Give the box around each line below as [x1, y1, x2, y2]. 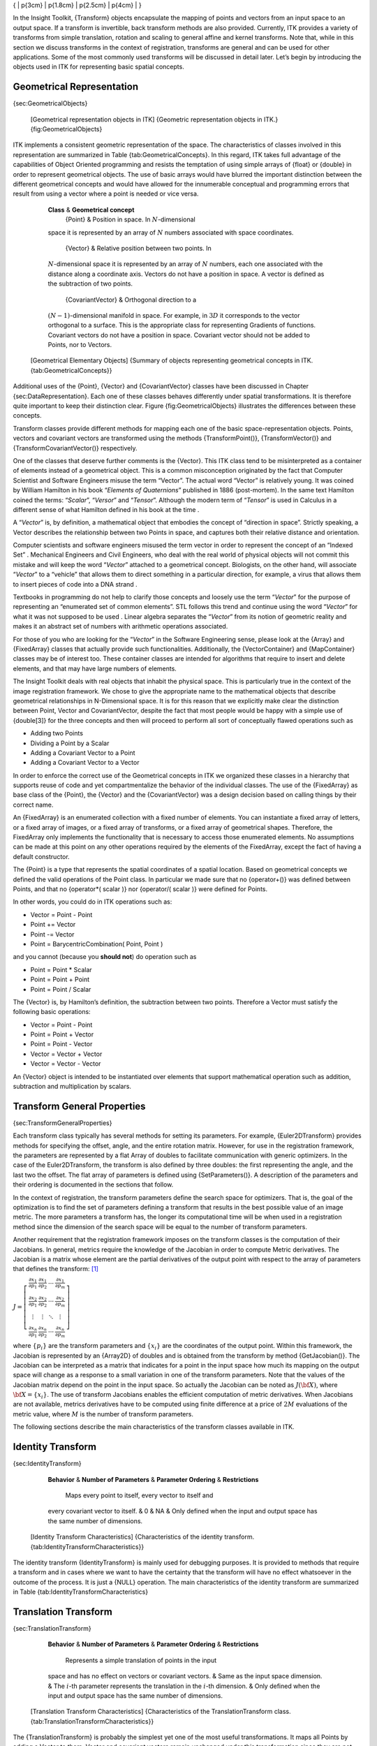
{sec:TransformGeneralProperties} [13, 1118, 112, 1127]
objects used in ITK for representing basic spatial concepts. [13, 63, 184, 71]
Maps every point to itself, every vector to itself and [65, 1491, 214, 1499]
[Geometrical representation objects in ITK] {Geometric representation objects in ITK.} [30, 115, 279, 124]
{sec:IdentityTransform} [13, 1460, 82, 1468]
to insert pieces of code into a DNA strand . [13, 580, 138, 588]
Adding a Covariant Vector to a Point [30, 748, 135, 757]
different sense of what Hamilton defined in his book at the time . [13, 505, 200, 513]
